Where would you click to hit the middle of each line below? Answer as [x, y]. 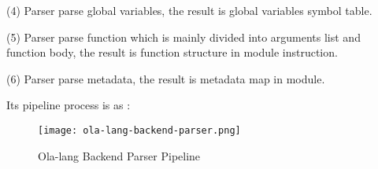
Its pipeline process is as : [69, 105]
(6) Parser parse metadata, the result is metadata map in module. [166, 78]
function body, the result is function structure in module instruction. [172, 52]
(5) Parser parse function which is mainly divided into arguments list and [183, 37]
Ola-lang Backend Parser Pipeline [119, 155]
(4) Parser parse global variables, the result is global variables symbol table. [189, 10]
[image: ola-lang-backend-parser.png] [139, 130]
